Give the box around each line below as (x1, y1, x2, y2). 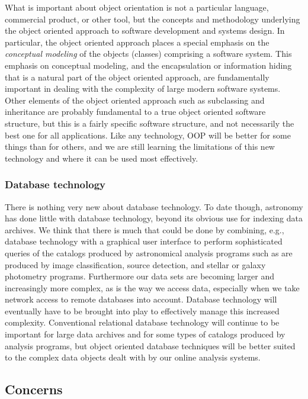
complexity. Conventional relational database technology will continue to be (5, 316, 280, 329)
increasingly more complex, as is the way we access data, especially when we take (5, 281, 300, 294)
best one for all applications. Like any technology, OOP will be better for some (5, 128, 291, 141)
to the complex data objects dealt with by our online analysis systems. (5, 351, 261, 363)
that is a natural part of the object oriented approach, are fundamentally (5, 70, 269, 83)
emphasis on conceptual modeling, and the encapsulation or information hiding (5, 59, 292, 71)
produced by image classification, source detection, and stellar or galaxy (5, 258, 266, 271)
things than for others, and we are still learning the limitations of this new (5, 140, 275, 153)
